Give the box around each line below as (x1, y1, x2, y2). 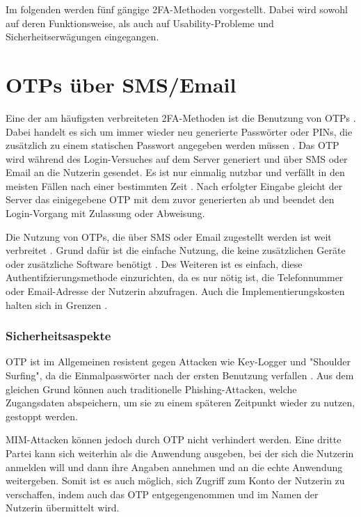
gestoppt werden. (6, 408, 78, 423)
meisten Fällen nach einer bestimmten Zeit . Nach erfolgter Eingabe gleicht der (6, 178, 343, 193)
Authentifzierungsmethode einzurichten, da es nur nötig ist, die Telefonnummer (6, 270, 344, 285)
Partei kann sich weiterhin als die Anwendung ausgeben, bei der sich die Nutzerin (6, 446, 354, 460)
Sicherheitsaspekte (6, 327, 111, 344)
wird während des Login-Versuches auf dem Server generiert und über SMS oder (6, 151, 348, 166)
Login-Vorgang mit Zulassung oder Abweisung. (6, 206, 205, 221)
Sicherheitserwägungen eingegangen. (6, 29, 159, 44)
